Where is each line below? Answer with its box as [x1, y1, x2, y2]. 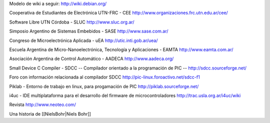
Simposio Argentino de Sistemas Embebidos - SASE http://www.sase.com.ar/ [9, 28, 168, 34]
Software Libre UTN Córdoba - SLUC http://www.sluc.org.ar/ [9, 19, 134, 25]
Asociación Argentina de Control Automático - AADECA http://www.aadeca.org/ [9, 55, 174, 62]
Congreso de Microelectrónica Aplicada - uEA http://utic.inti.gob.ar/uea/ [9, 37, 158, 43]
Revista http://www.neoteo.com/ [9, 101, 76, 107]
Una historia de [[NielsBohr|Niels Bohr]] [9, 110, 91, 117]
